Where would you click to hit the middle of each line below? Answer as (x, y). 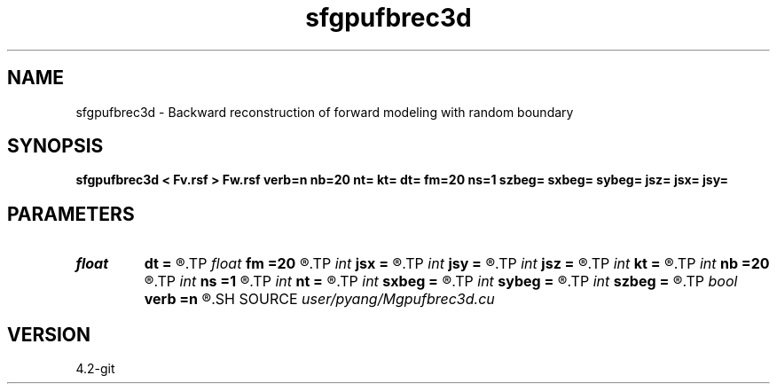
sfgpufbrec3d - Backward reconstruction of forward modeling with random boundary (325, 112)
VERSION (49, 334)
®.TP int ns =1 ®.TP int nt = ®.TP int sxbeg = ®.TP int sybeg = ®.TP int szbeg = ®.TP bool (441, 282)
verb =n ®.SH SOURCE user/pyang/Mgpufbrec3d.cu (319, 299)
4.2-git (95, 369)
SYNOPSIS (55, 146)
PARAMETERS (71, 214)
